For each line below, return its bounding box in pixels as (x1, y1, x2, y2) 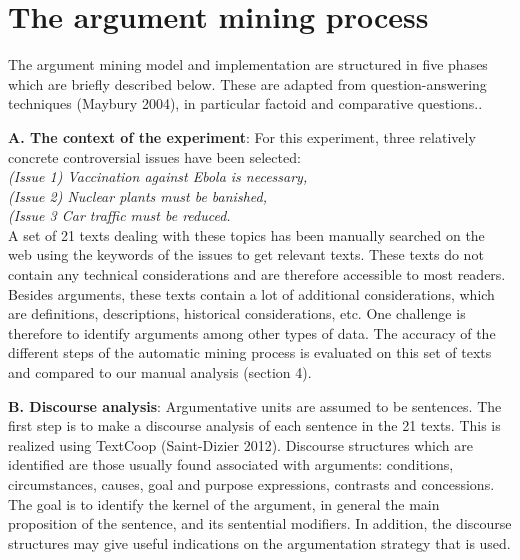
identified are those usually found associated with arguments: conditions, (8, 454, 454, 475)
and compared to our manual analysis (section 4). (8, 362, 312, 383)
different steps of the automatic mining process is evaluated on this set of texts (8, 342, 492, 363)
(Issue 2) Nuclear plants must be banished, (8, 185, 267, 206)
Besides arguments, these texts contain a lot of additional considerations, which (8, 283, 495, 304)
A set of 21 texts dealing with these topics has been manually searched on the (8, 224, 485, 245)
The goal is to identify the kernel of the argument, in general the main (8, 493, 440, 514)
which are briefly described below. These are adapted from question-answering (8, 73, 487, 94)
